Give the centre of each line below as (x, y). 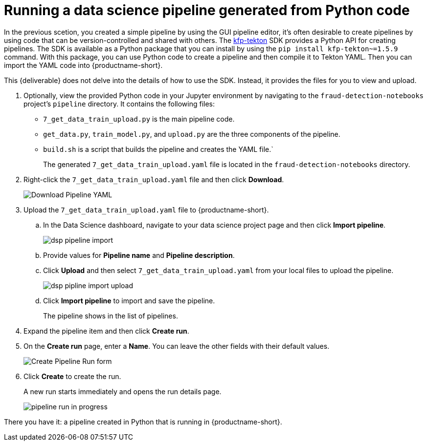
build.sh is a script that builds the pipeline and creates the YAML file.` (158, 149)
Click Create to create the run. (72, 376)
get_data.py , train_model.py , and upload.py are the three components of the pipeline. (192, 134)
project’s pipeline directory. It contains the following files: (119, 104)
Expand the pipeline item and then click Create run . (106, 331)
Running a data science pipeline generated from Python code (207, 10)
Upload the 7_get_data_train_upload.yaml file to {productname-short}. (146, 210)
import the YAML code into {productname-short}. (83, 65)
